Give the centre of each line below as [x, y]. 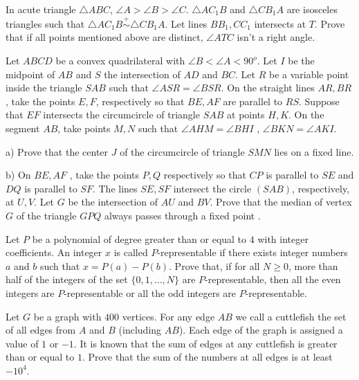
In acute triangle [41, 9]
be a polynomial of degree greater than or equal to [139, 238]
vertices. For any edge [168, 316]
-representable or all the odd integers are [150, 292]
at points [246, 115]
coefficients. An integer [54, 252]
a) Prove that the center [57, 151]
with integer [283, 238]
